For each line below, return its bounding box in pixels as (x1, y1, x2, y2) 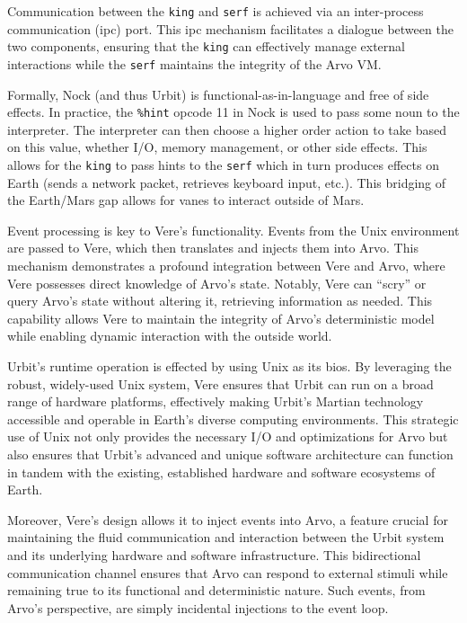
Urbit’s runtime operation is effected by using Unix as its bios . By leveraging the (7, 357, 452, 375)
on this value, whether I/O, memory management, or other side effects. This (7, 138, 427, 156)
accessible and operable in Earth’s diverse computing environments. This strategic (7, 409, 459, 428)
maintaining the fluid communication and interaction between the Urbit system (7, 528, 445, 547)
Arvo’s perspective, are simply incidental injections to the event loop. (7, 598, 389, 617)
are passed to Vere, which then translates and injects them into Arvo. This (7, 238, 419, 257)
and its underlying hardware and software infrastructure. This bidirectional (7, 545, 421, 564)
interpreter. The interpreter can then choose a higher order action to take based (7, 120, 446, 138)
